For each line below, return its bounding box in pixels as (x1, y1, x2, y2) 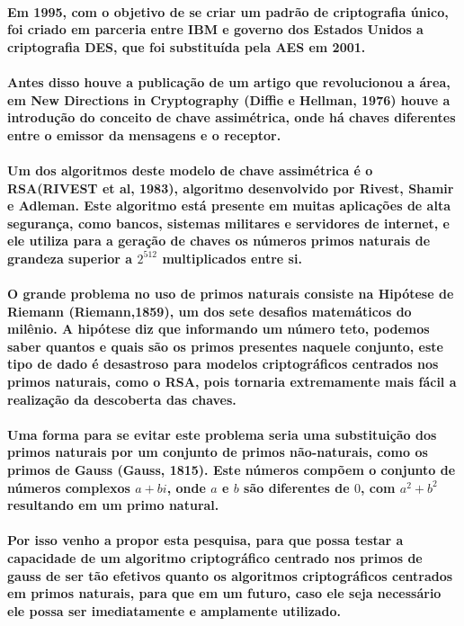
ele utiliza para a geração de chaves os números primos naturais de (7, 231, 431, 250)
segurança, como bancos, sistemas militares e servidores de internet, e (7, 213, 450, 232)
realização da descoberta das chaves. (7, 389, 236, 408)
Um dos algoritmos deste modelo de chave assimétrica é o (7, 160, 373, 179)
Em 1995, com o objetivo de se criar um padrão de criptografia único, (7, 2, 449, 21)
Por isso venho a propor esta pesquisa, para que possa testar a (7, 531, 404, 550)
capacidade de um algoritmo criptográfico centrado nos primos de (7, 549, 423, 567)
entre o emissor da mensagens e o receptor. (7, 125, 281, 144)
